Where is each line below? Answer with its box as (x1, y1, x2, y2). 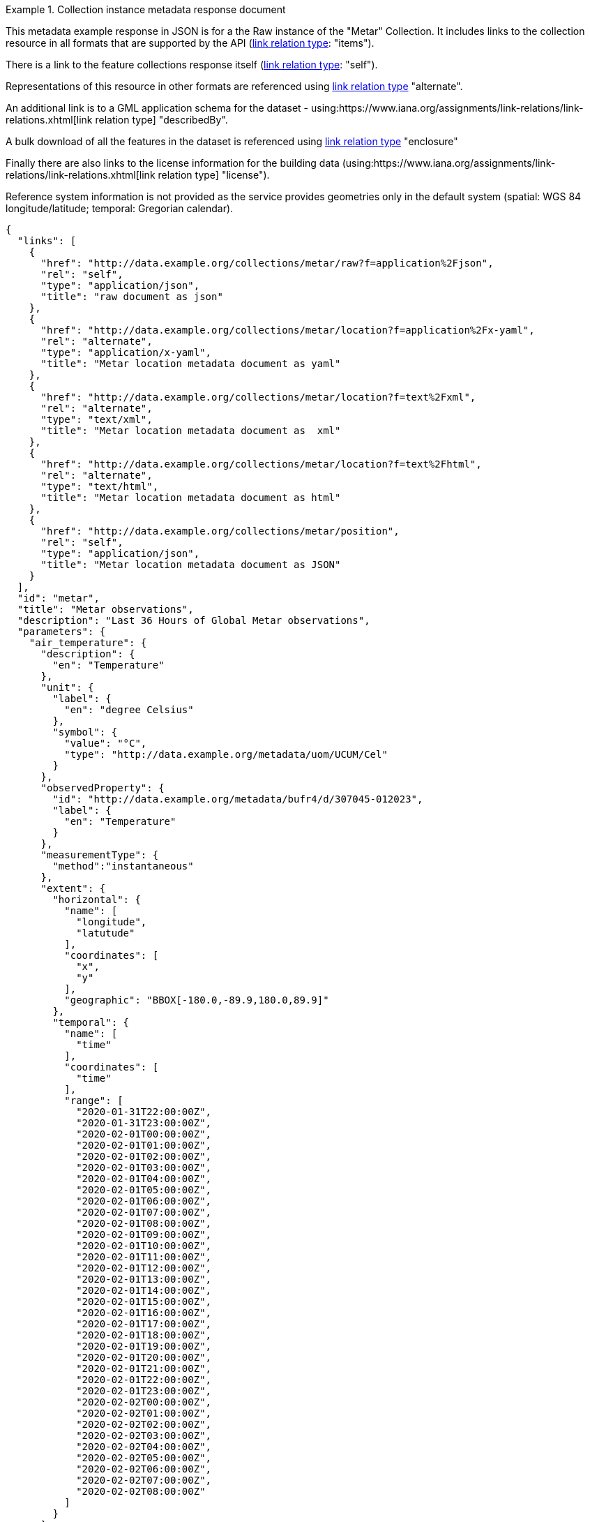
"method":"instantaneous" (52, 860, 194, 872)
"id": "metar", (17, 592, 100, 604)
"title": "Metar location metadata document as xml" (40, 425, 341, 436)
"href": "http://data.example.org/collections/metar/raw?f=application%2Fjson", (40, 258, 494, 269)
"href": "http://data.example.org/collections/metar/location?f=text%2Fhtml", (40, 458, 482, 470)
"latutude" (76, 927, 135, 939)
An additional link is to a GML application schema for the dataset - (6, 102, 309, 114)
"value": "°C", (64, 738, 147, 749)
